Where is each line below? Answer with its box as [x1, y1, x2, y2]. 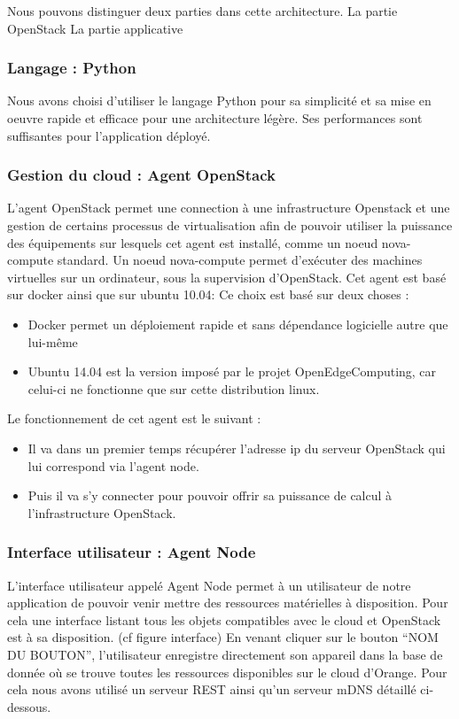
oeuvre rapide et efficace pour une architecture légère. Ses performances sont [7, 109, 423, 127]
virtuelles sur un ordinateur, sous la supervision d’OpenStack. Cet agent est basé [7, 267, 447, 286]
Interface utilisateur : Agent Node [7, 541, 256, 563]
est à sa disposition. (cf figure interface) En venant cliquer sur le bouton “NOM [7, 628, 439, 646]
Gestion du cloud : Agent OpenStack [7, 164, 276, 186]
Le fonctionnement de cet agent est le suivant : [7, 409, 261, 428]
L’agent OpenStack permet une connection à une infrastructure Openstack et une [7, 198, 450, 217]
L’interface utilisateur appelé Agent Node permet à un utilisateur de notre [7, 576, 411, 594]
